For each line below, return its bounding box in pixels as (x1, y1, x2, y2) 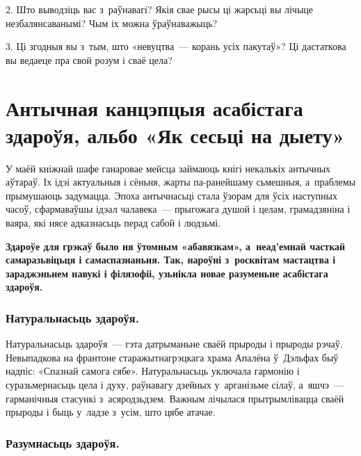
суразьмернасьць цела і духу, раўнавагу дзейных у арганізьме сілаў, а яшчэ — (6, 377, 344, 392)
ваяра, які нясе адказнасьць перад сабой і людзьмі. (6, 215, 221, 230)
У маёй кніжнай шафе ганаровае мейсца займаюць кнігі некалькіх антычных (6, 161, 331, 175)
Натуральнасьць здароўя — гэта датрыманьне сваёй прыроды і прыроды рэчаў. (6, 336, 343, 351)
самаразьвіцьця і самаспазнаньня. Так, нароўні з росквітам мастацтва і (6, 252, 336, 267)
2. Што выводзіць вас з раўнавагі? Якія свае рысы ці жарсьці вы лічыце (6, 2, 313, 16)
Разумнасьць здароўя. (6, 434, 120, 451)
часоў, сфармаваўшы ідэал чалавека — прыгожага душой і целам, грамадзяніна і (6, 202, 351, 216)
